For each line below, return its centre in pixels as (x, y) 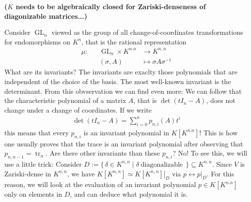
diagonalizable (162, 165)
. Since (222, 164)
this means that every (37, 132)
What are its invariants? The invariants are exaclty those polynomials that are (121, 72)
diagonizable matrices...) (46, 16)
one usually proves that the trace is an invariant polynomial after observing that (124, 143)
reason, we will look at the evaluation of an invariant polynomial (100, 184)
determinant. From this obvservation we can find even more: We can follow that (123, 91)
